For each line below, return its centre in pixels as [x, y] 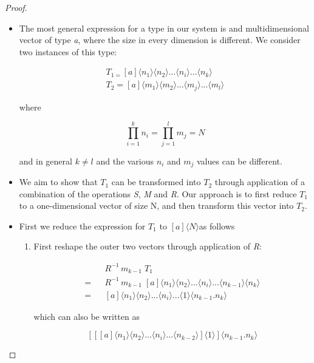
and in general [46, 161]
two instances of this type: [68, 51]
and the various [125, 161]
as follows [217, 226]
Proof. [16, 7]
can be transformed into [156, 182]
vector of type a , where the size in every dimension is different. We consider [160, 40]
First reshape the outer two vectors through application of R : [148, 246]
